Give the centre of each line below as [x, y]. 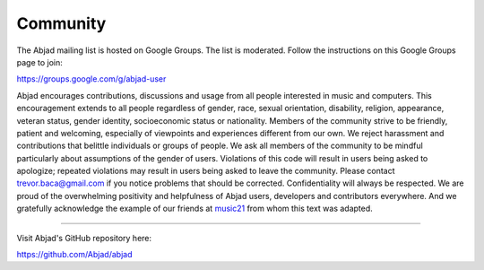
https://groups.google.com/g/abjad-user [91, 79]
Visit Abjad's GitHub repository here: [84, 238]
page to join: [39, 62]
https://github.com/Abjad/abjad [74, 255]
